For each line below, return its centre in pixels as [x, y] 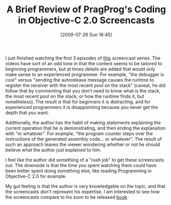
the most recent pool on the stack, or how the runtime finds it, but [75, 96]
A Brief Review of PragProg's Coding [86, 10]
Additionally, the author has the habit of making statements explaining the [83, 122]
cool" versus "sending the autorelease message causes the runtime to [80, 80]
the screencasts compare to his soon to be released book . [67, 197]
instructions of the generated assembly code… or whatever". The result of [83, 139]
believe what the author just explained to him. [53, 150]
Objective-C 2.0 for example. [36, 176]
